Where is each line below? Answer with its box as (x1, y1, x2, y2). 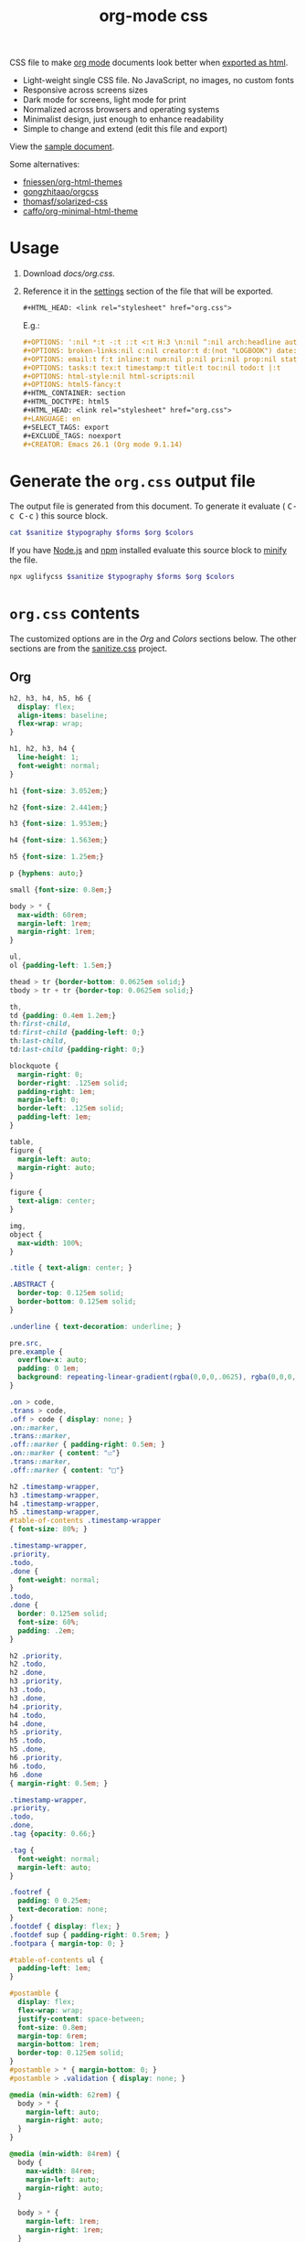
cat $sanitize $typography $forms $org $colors (9, 528, 195, 538)
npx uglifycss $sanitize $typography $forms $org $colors (9, 573, 235, 582)
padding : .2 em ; (17, 1625, 76, 1636)
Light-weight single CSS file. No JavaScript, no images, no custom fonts (22, 75, 295, 86)
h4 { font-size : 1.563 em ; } (9, 836, 108, 845)
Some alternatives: (9, 159, 80, 170)
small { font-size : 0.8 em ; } (9, 885, 112, 895)
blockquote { (9, 1061, 59, 1070)
